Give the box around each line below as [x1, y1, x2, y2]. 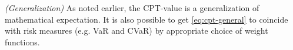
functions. [5, 35, 40, 48]
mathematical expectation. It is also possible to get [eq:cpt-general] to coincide [5, 13, 288, 25]
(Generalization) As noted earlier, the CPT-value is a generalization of [5, 2, 259, 13]
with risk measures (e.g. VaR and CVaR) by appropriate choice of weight [5, 24, 268, 37]
